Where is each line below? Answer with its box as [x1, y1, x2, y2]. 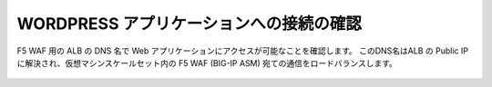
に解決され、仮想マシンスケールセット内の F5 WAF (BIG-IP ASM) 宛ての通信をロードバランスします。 [16, 57, 398, 68]
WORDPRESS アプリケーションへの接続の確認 [16, 14, 362, 34]
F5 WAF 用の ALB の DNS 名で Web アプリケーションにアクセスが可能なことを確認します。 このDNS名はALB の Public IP [16, 45, 469, 56]
